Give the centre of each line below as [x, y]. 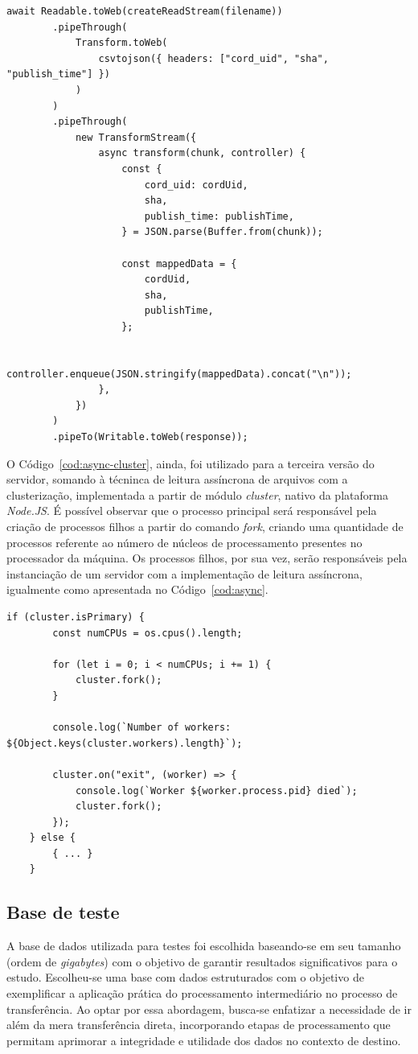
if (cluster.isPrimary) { [76, 617]
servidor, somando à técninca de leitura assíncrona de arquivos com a [177, 479]
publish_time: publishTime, [219, 216]
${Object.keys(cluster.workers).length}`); [125, 743]
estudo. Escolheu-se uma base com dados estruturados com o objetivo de [185, 977]
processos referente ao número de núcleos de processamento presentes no [184, 542]
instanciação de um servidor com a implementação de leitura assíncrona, [184, 573]
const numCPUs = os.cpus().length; [148, 633]
